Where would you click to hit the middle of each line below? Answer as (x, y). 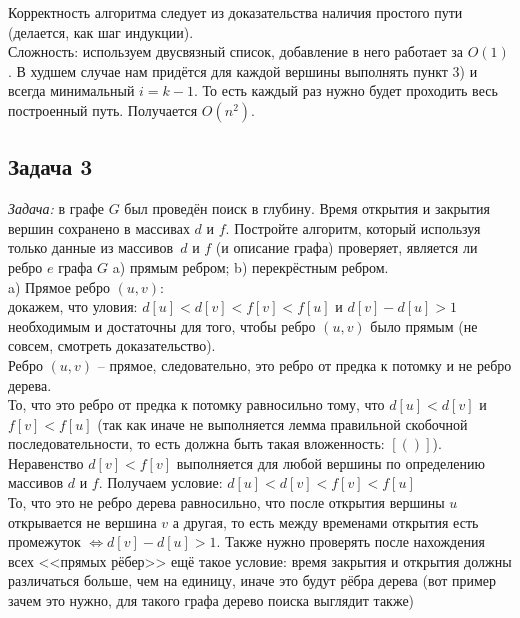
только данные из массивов (91, 247)
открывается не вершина (82, 521)
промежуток (44, 541)
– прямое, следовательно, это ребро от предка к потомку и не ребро (304, 364)
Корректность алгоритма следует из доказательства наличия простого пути (235, 12)
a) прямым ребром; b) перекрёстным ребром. (250, 266)
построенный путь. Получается (103, 109)
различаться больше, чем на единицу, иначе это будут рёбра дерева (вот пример (252, 580)
